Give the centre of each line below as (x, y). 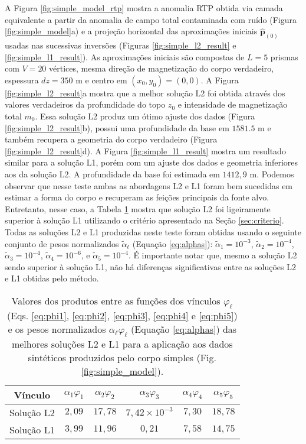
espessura (22, 80)
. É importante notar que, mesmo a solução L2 (213, 255)
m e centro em (101, 80)
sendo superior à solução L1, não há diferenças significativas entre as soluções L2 (150, 266)
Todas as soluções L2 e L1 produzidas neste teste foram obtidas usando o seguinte (153, 231)
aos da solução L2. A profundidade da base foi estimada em (112, 174)
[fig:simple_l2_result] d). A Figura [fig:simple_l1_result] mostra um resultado (145, 150)
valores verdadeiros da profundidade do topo (85, 104)
